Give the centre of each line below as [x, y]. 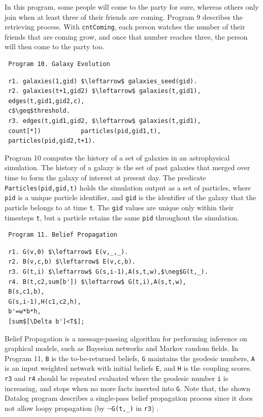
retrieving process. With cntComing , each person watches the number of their [125, 27]
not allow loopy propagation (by [55, 408]
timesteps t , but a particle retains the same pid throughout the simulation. [122, 217]
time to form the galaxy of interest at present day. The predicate [105, 177]
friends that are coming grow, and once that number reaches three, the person [126, 36]
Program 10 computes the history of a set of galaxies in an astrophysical [117, 157]
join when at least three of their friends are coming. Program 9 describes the [124, 17]
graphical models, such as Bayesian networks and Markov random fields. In [122, 348]
